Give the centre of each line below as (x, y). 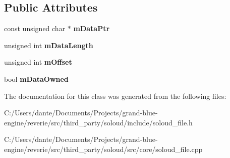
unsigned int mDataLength (49, 45)
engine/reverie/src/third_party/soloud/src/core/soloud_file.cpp (103, 149)
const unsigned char (35, 28)
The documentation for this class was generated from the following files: (115, 96)
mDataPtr (92, 28)
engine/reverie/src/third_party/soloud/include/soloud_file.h (98, 122)
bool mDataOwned (36, 78)
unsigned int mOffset (38, 62)
